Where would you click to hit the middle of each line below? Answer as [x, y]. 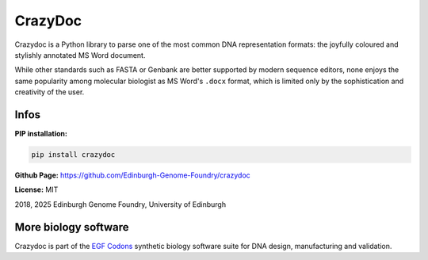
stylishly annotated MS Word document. [80, 55]
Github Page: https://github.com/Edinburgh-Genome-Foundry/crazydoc [133, 175]
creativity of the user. [50, 92]
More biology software [72, 227]
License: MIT [36, 189]
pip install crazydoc [73, 155]
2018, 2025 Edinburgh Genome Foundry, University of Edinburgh [120, 204]
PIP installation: [41, 134]
